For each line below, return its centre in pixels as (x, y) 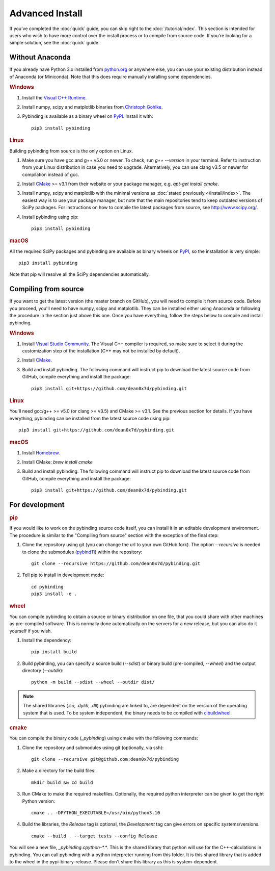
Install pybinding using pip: (50, 217)
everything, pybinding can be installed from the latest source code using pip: (90, 418)
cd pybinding (47, 587)
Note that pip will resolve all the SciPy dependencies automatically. (80, 274)
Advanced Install (46, 13)
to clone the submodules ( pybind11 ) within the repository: (82, 552)
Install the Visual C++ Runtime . (54, 97)
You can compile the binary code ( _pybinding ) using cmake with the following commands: (104, 738)
